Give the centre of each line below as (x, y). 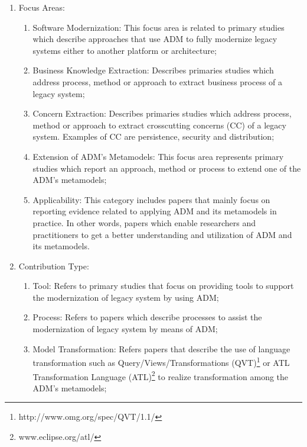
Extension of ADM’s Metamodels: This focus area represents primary (158, 156)
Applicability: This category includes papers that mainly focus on (151, 199)
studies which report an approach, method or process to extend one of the (167, 168)
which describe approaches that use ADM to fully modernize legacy (155, 39)
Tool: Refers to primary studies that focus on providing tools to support (163, 286)
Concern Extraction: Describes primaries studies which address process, (162, 113)
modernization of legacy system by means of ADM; (125, 329)
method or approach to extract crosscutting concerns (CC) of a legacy (159, 125)
